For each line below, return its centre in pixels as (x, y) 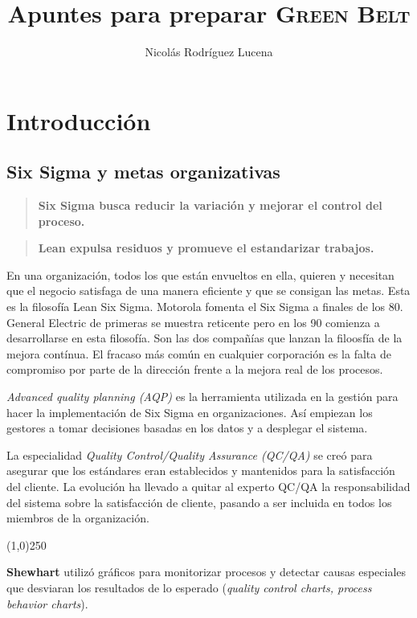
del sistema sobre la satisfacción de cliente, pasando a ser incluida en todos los (199, 502)
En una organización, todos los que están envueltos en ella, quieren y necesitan (200, 274)
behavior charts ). (47, 603)
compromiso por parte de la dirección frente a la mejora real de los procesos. (195, 369)
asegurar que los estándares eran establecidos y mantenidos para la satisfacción (201, 471)
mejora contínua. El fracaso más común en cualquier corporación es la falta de (199, 353)
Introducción (79, 120)
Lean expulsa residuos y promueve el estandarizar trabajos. (206, 248)
